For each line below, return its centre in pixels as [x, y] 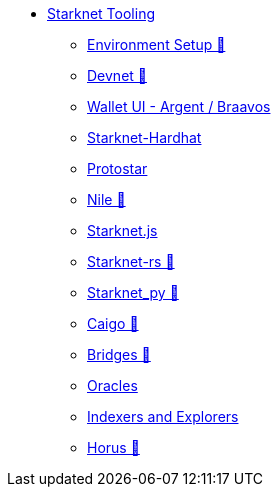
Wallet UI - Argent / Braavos [179, 106]
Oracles [112, 385]
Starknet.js [122, 230]
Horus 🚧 [113, 447]
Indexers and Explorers [163, 416]
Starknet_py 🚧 [133, 292]
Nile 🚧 [106, 199]
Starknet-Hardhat [144, 137]
